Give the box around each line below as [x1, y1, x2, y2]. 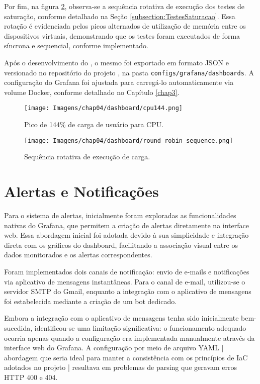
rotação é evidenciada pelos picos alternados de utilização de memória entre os [4, 21, 246, 31]
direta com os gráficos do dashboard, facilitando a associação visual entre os [4, 239, 238, 250]
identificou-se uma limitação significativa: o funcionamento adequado [34, 322, 246, 333]
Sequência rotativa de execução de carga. [24, 151, 150, 162]
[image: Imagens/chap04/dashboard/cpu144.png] [24, 105, 183, 112]
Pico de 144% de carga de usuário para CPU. [24, 119, 164, 130]
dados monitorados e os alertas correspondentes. [4, 249, 152, 260]
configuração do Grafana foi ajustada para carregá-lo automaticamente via [4, 77, 234, 87]
